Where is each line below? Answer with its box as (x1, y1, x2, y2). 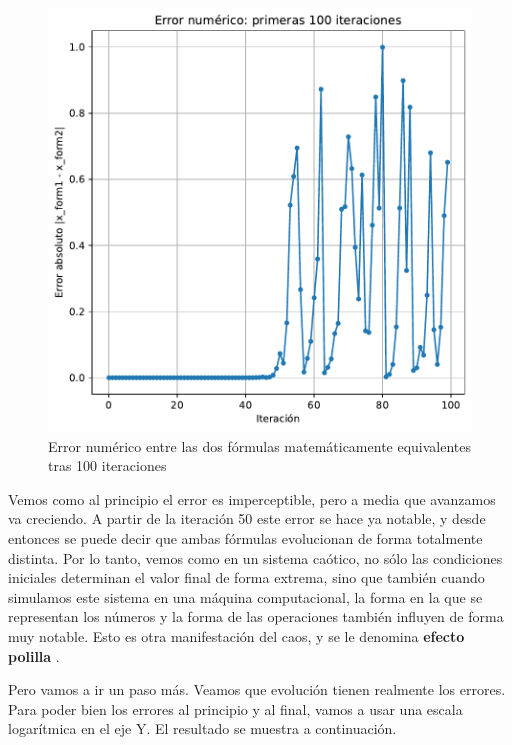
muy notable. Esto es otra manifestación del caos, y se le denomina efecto (8, 625, 465, 646)
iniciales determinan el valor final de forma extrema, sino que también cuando (8, 567, 485, 588)
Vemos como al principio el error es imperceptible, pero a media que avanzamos (8, 488, 496, 509)
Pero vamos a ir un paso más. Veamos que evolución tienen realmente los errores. (8, 679, 506, 700)
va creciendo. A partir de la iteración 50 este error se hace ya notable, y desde (8, 508, 486, 529)
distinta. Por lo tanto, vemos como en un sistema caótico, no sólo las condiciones (8, 547, 503, 568)
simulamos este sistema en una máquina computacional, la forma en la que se (8, 586, 483, 607)
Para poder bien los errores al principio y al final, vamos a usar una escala (8, 698, 463, 719)
